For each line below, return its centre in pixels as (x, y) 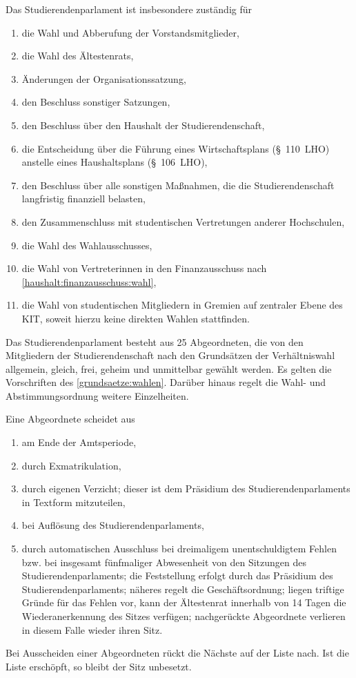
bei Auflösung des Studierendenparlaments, (113, 525)
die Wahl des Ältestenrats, (78, 56)
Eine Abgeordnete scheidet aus (70, 419)
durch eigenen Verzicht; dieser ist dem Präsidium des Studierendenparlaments (186, 488)
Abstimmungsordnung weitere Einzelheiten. (97, 395)
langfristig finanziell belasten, (83, 198)
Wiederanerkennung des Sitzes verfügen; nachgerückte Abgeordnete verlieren (184, 616)
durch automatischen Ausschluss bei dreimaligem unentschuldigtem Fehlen (179, 549)
